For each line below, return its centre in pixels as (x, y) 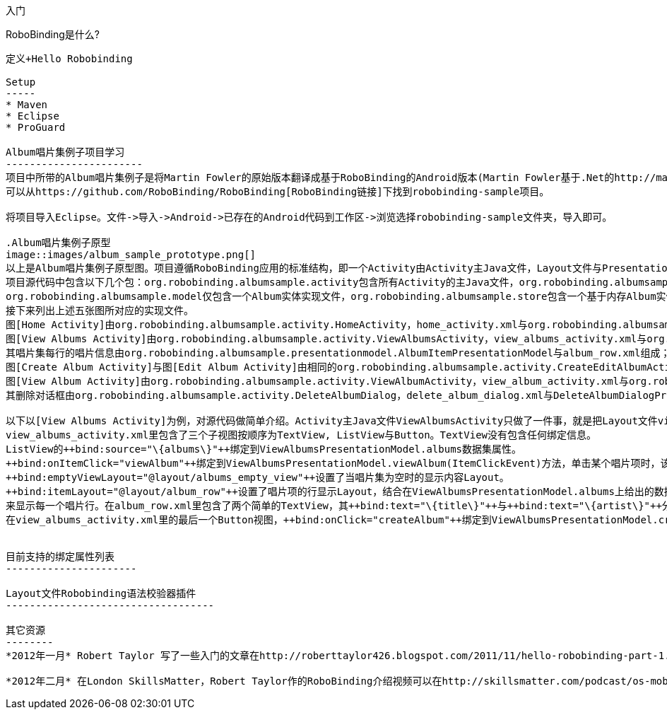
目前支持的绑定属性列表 (60, 557)
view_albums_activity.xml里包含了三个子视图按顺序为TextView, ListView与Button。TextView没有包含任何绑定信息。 (301, 435)
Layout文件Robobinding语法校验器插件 (101, 593)
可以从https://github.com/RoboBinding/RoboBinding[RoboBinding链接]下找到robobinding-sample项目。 (278, 192)
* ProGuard (36, 127)
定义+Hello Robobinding (69, 59)
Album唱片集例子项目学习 (65, 152)
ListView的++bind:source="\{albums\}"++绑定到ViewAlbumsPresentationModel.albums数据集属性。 (264, 449)
